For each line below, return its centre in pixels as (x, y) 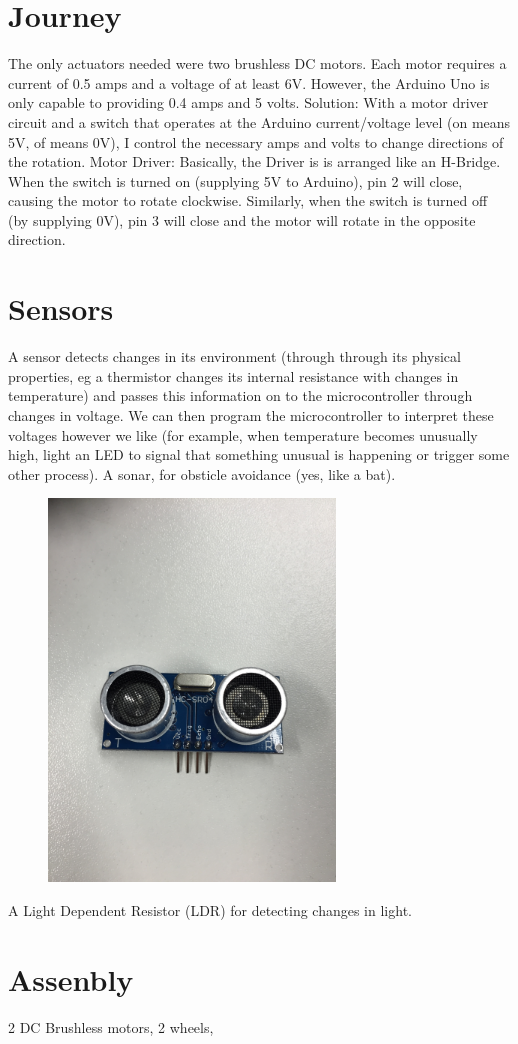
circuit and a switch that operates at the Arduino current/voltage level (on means (259, 121)
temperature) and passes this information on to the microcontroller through (240, 395)
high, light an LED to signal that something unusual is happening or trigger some (259, 454)
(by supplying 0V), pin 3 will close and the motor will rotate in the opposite (242, 219)
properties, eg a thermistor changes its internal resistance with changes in (233, 375)
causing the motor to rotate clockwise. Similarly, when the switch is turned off (248, 200)
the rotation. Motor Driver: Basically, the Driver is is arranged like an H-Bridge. (254, 161)
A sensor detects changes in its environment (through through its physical (234, 356)
